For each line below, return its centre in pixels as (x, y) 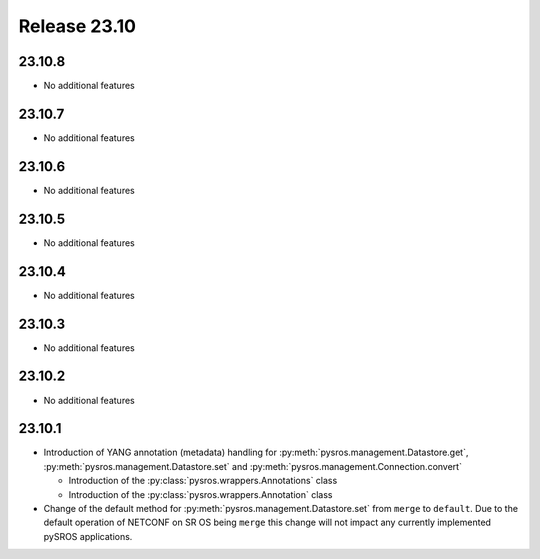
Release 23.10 (77, 26)
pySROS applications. (88, 536)
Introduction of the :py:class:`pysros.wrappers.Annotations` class (203, 481)
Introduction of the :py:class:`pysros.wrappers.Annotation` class (200, 494)
